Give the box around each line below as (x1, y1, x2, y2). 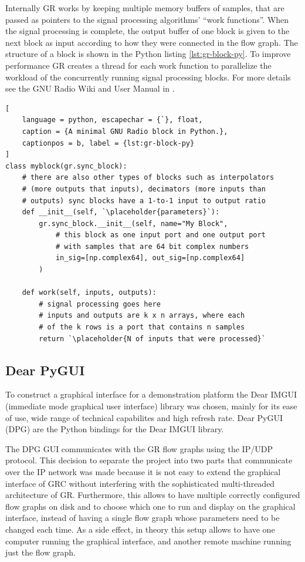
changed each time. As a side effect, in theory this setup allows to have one (5, 523, 275, 535)
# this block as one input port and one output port (55, 231, 266, 240)
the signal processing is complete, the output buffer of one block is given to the (5, 25, 290, 37)
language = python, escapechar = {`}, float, (22, 116, 203, 124)
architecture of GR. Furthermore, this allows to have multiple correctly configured (5, 489, 300, 501)
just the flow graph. (5, 546, 76, 558)
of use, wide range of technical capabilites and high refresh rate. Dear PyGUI (5, 411, 283, 423)
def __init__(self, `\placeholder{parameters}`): (22, 208, 220, 217)
